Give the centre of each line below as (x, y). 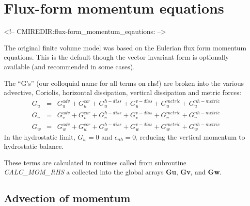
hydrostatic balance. (34, 146)
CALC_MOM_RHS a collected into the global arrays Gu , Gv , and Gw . (113, 172)
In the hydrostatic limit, (40, 136)
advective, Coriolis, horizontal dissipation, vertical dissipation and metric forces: (123, 92)
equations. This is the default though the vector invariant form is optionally (117, 57)
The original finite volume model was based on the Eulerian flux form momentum (125, 47)
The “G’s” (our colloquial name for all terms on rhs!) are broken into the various (124, 83)
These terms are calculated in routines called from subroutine (95, 162)
